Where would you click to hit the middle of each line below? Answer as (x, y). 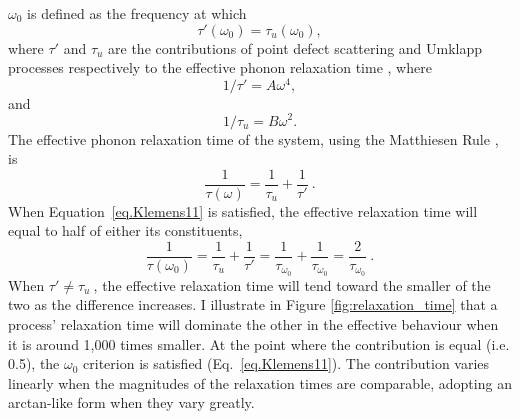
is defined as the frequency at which (137, 13)
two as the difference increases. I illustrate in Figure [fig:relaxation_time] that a (253, 304)
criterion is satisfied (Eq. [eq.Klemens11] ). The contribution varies (286, 363)
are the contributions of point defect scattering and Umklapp (295, 47)
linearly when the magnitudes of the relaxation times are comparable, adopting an (260, 382)
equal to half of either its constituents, (125, 230)
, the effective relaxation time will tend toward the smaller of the (292, 284)
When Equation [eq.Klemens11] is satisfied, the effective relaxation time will (243, 210)
